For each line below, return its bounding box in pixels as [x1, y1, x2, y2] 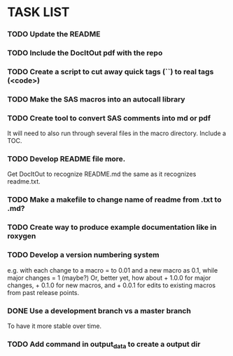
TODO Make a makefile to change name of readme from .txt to [7, 195, 222, 205]
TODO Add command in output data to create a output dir [7, 339, 201, 350]
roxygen [7, 231, 36, 241]
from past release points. [7, 288, 80, 296]
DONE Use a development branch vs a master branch [7, 306, 191, 315]
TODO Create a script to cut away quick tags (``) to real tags [7, 67, 214, 76]
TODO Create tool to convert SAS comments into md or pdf [7, 113, 211, 123]
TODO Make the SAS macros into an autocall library [7, 94, 185, 104]
